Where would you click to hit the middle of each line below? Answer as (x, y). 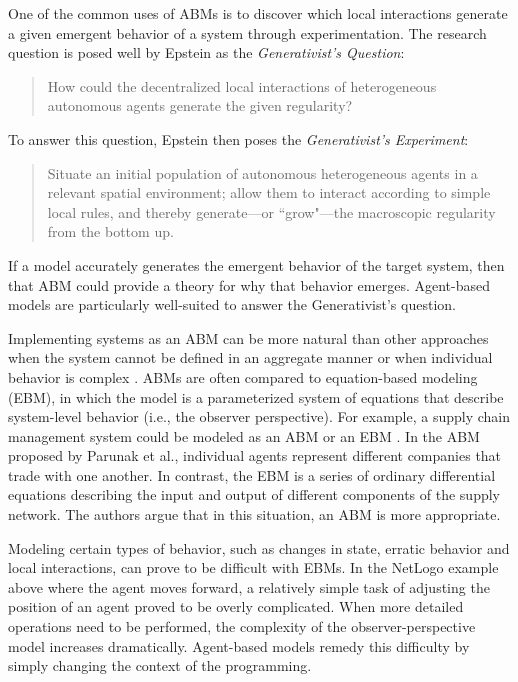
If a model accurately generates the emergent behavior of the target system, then (256, 264)
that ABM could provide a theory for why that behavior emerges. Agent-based (249, 284)
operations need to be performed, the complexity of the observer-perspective (242, 626)
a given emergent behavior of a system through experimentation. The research (247, 32)
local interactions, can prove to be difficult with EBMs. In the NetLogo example (253, 567)
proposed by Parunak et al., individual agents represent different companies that (255, 455)
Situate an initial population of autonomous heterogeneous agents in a (262, 172)
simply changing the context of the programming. (160, 665)
